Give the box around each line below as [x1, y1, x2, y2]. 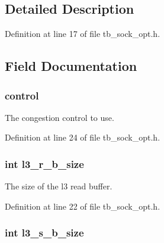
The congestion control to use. [5, 111, 114, 123]
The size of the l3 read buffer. [5, 180, 112, 192]
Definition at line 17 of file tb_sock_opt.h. [5, 27, 160, 40]
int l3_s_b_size [5, 225, 84, 240]
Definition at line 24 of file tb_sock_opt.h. [5, 131, 160, 144]
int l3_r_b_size [5, 156, 84, 171]
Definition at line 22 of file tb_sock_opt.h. [5, 200, 160, 212]
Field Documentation [5, 57, 137, 75]
